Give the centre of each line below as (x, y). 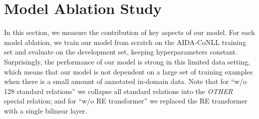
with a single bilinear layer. (46, 110)
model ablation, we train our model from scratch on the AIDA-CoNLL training (125, 42)
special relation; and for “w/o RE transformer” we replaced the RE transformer (126, 101)
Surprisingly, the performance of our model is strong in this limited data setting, (127, 61)
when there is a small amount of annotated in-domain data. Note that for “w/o (125, 81)
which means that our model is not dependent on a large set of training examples (129, 71)
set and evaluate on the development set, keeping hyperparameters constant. (121, 52)
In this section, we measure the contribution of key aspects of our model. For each (129, 32)
